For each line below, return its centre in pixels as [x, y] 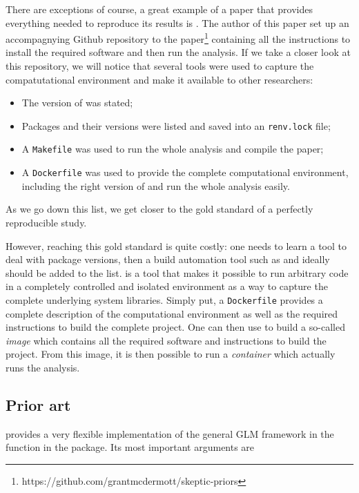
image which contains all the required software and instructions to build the [166, 340]
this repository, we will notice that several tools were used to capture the [160, 66]
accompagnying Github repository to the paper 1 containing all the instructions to [178, 38]
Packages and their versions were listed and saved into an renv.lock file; [176, 125]
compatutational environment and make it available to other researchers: [159, 79]
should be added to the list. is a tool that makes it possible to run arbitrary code [177, 272]
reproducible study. [46, 222]
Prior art [38, 404]
